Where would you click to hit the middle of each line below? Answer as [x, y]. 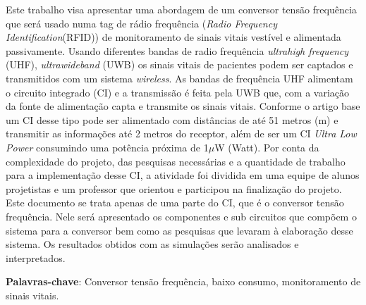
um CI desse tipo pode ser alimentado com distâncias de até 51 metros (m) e [172, 119]
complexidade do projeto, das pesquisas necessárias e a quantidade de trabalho [176, 161]
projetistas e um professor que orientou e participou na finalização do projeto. [174, 188]
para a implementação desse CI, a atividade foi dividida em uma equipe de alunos [183, 175]
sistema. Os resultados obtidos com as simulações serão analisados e [152, 244]
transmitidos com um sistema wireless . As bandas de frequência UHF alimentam [179, 78]
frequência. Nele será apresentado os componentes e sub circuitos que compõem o [181, 216]
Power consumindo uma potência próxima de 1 [107, 147]
